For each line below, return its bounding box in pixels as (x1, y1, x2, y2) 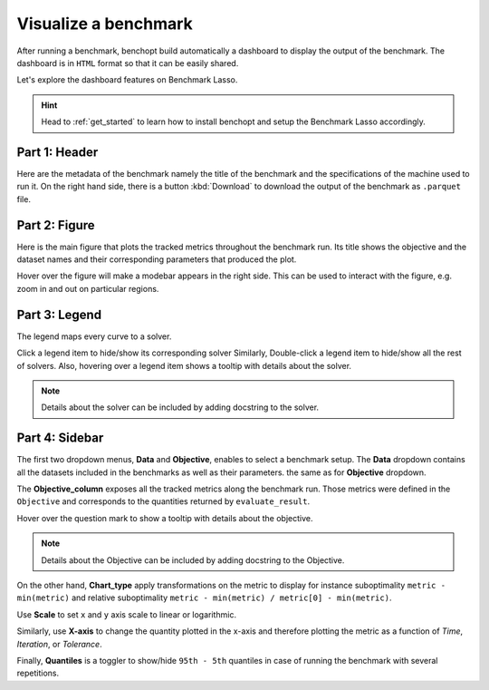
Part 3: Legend (16, 306, 102, 322)
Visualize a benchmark (16, 14, 194, 34)
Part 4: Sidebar (16, 431, 104, 446)
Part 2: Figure (16, 218, 95, 233)
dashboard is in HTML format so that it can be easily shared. (16, 57, 239, 68)
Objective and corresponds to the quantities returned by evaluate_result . (16, 496, 311, 507)
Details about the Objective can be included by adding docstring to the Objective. (41, 554, 345, 566)
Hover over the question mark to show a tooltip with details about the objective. (16, 512, 313, 523)
